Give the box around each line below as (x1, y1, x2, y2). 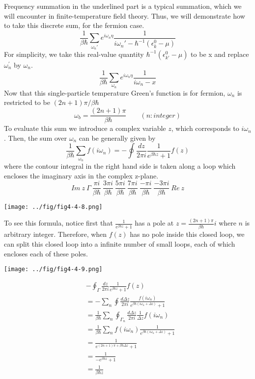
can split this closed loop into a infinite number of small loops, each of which (4, 239, 235, 249)
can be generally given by (79, 132, 156, 143)
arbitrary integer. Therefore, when (4, 229, 107, 239)
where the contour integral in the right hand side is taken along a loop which (4, 161, 236, 171)
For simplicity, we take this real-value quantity (4, 49, 144, 59)
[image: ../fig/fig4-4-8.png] (4, 203, 103, 211)
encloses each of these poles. (4, 248, 88, 258)
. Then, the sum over (4, 132, 67, 143)
